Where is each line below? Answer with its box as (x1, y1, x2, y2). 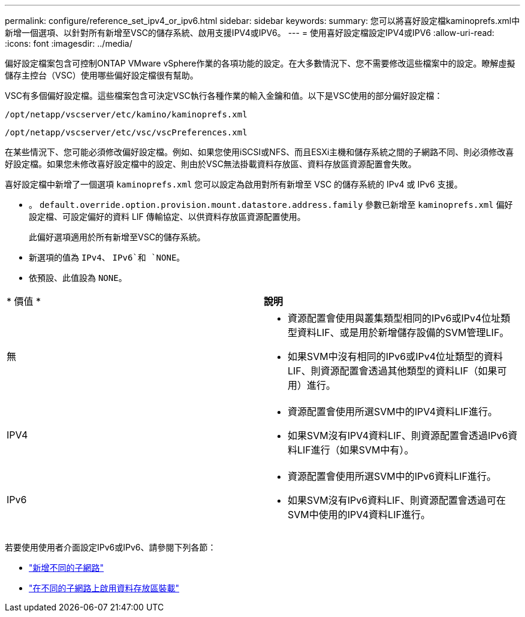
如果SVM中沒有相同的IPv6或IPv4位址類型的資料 (288, 350, 503, 362)
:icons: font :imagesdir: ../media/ (5, 38, 132, 49)
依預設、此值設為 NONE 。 (29, 273, 127, 283)
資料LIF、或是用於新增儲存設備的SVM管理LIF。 (297, 326, 509, 338)
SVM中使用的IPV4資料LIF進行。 (288, 509, 430, 521)
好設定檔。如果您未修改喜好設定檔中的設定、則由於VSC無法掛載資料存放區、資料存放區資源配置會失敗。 (5, 159, 417, 169)
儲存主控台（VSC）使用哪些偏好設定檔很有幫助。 (5, 70, 198, 80)
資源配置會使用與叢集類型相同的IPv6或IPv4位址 (288, 312, 501, 324)
